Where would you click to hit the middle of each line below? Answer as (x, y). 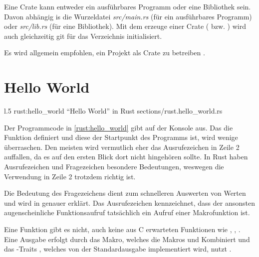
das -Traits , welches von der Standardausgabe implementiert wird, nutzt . (118, 249)
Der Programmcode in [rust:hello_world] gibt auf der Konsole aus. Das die (119, 127)
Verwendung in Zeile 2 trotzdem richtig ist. (70, 176)
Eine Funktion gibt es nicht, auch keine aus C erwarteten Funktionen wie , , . (122, 229)
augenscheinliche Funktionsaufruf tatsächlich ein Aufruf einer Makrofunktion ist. (127, 212)
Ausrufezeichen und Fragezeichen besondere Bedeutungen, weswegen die (114, 167)
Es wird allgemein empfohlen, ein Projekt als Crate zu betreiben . (105, 53)
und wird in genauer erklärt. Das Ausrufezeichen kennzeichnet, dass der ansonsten (129, 202)
